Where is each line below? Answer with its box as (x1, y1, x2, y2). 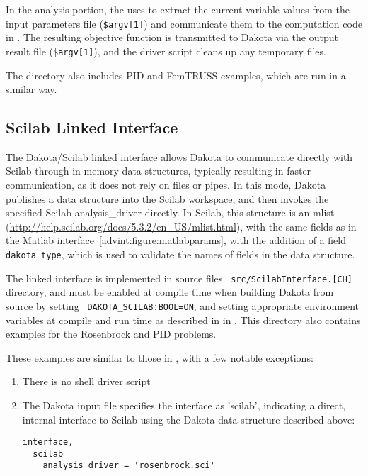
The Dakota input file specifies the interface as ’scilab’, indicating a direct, (22, 397, 346, 412)
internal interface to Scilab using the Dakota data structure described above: (22, 411, 355, 426)
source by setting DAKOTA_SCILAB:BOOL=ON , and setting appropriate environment (6, 298, 359, 313)
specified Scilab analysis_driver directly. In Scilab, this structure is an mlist (6, 205, 335, 220)
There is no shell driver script (22, 374, 151, 389)
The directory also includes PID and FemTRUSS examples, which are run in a (6, 67, 346, 82)
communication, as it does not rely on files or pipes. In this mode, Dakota (6, 177, 326, 192)
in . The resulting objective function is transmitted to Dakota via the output (6, 30, 338, 45)
